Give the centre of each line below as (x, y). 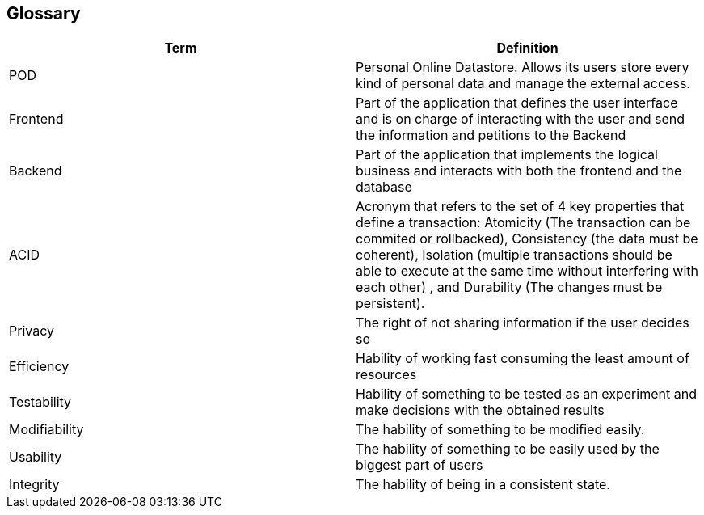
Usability (36, 457)
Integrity (34, 485)
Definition (527, 48)
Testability (40, 402)
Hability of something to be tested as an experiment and (526, 394)
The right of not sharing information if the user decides (523, 323)
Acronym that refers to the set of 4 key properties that (520, 207)
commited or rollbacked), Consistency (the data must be (527, 239)
